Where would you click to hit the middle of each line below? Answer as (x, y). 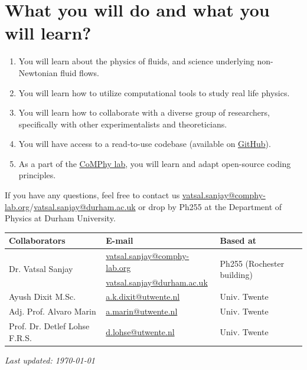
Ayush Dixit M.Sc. (43, 297)
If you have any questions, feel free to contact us (92, 195)
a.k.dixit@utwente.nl (143, 297)
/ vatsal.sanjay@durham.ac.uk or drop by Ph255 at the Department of (156, 206)
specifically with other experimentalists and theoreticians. (123, 124)
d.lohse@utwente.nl (140, 331)
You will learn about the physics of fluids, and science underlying (136, 61)
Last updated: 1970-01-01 (50, 360)
